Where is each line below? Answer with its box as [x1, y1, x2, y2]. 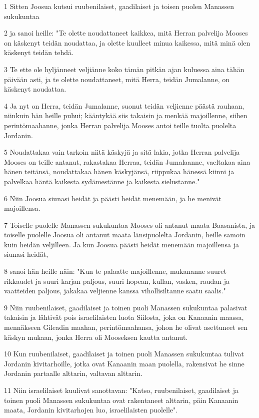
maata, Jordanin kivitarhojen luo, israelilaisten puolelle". [4, 404, 178, 415]
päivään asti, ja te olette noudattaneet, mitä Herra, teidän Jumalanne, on [4, 74, 230, 84]
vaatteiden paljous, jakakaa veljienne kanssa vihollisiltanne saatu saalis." [4, 285, 226, 296]
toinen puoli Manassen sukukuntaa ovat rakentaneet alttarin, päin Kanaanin [4, 394, 238, 405]
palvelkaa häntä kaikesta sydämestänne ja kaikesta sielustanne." [4, 176, 200, 186]
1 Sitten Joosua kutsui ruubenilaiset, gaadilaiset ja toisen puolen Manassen [4, 1, 234, 11]
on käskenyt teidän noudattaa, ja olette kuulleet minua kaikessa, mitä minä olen [4, 37, 250, 48]
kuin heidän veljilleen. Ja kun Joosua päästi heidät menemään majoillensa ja [4, 239, 239, 249]
